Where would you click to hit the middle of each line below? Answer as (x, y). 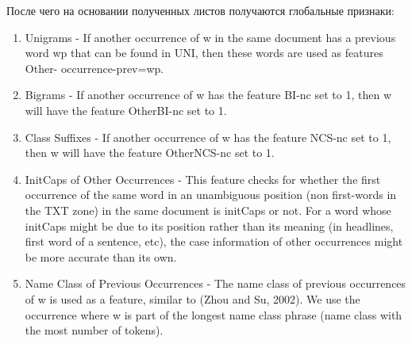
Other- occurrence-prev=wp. (94, 68)
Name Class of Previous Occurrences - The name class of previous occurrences (216, 283)
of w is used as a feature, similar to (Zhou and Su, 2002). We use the (193, 298)
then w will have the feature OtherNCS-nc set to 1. (150, 153)
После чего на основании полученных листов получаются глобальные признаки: (201, 10)
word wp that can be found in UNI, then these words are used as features (204, 53)
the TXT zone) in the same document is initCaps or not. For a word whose (208, 210)
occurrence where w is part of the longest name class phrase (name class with (214, 314)
